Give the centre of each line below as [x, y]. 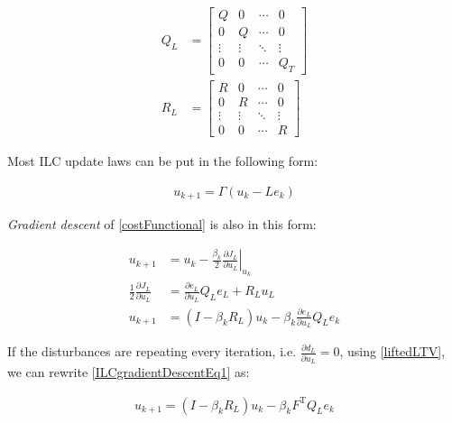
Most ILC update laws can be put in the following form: [163, 161]
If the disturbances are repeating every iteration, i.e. [152, 351]
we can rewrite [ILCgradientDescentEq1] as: [129, 371]
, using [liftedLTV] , [392, 351]
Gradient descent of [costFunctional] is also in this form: [162, 224]
